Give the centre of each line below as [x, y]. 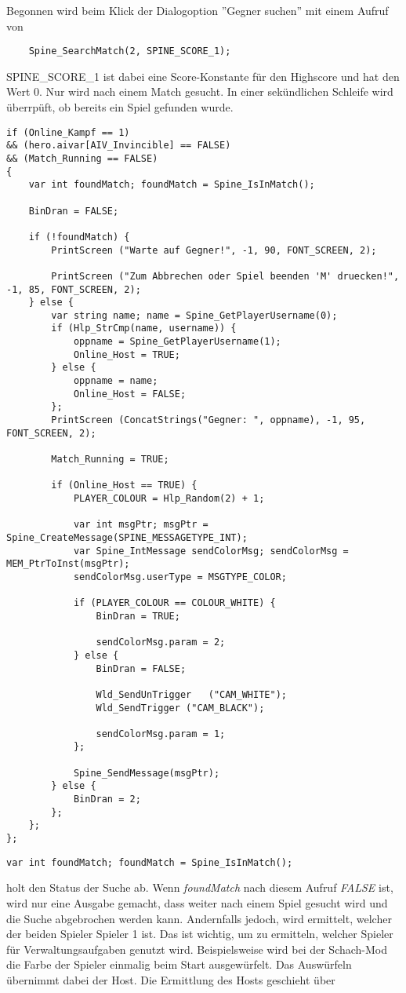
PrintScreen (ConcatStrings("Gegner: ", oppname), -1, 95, [208, 420]
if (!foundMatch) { [79, 237]
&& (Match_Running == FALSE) [82, 158]
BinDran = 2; [107, 800]
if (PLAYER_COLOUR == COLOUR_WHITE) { [174, 603]
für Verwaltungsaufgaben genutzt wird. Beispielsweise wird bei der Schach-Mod [197, 949]
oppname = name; [116, 381]
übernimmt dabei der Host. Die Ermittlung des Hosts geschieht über [171, 979]
